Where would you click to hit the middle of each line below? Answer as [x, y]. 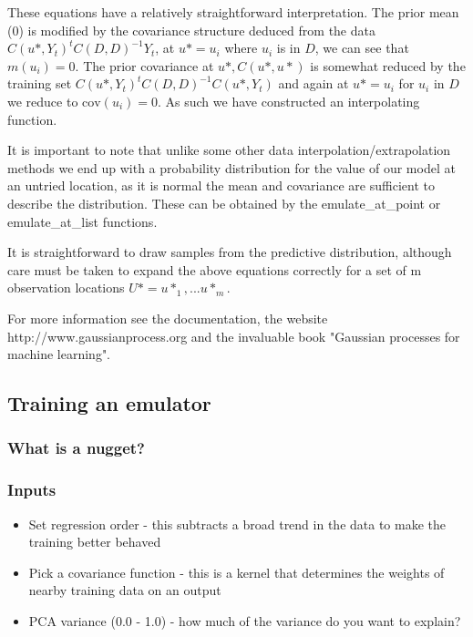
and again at [314, 83]
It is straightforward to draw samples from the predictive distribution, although [230, 252]
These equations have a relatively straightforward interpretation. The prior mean [233, 12]
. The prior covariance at [144, 65]
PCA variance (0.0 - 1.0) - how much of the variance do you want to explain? [245, 620]
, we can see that [362, 48]
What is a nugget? [76, 448]
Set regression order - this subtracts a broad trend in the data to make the [237, 524]
